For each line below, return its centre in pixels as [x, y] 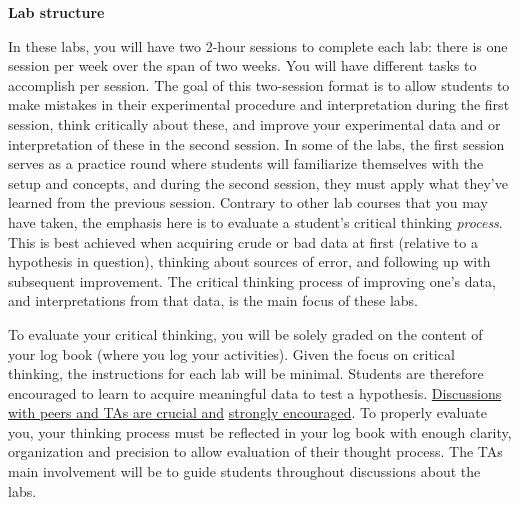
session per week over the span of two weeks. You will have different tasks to [242, 65]
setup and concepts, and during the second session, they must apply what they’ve [258, 182]
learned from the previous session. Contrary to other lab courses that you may [248, 202]
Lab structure [56, 12]
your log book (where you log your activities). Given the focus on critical [231, 353]
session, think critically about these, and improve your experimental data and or [254, 123]
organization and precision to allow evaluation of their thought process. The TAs [255, 451]
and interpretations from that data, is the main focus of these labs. [213, 300]
